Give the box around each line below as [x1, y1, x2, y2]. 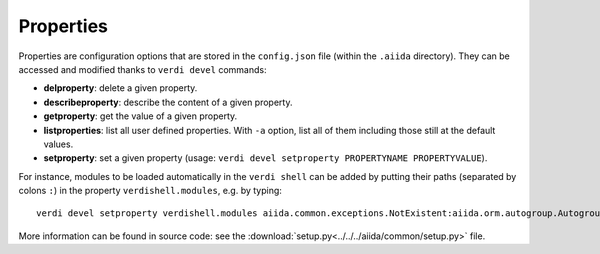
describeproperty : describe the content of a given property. [43, 96, 293, 108]
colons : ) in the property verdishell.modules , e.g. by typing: [18, 185, 282, 197]
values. [43, 138, 74, 150]
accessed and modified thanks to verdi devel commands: [18, 63, 267, 75]
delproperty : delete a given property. [43, 82, 198, 94]
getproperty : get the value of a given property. [43, 110, 238, 122]
